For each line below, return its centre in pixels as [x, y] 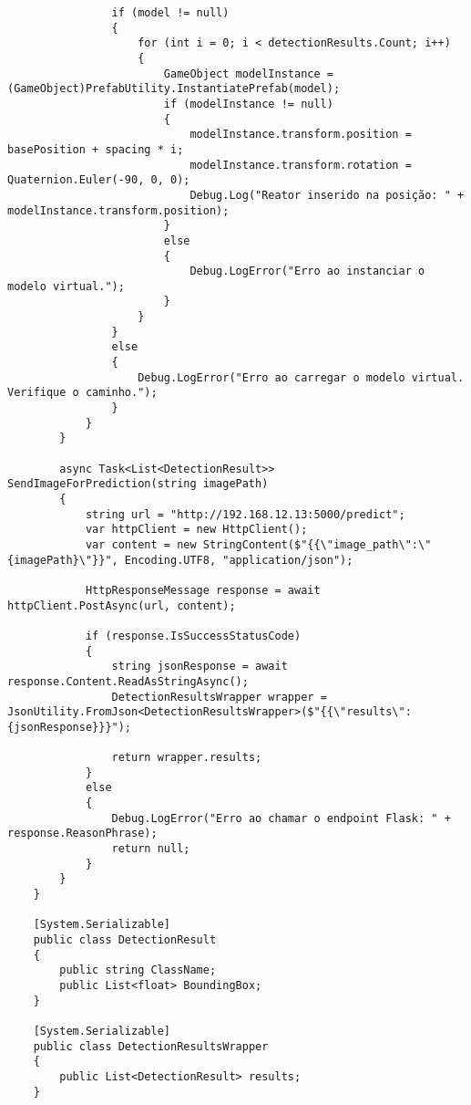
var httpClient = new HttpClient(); [196, 530]
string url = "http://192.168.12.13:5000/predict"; [245, 514]
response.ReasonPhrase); [82, 834]
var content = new [141, 544]
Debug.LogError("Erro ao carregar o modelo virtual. [301, 377]
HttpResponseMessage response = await [203, 590]
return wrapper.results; [187, 758]
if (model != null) [170, 13]
